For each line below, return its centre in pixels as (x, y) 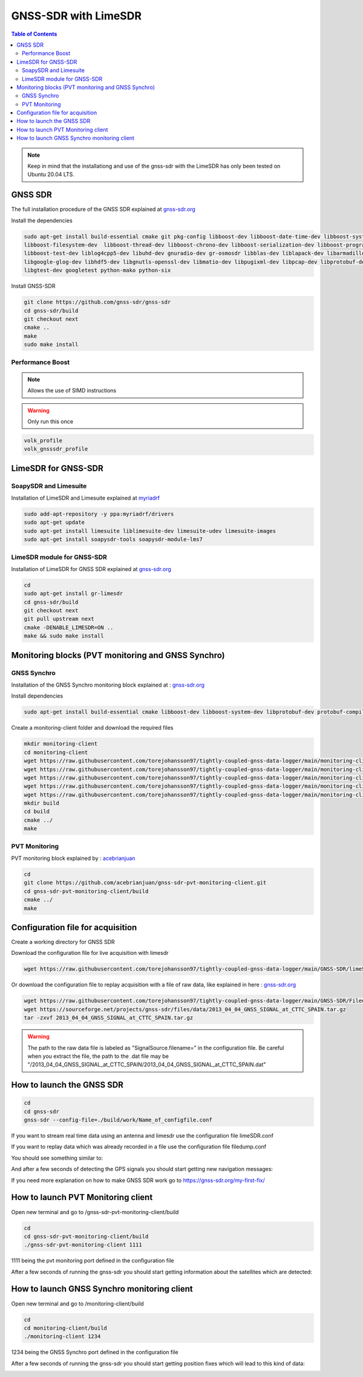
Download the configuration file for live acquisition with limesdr (90, 953)
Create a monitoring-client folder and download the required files (92, 728)
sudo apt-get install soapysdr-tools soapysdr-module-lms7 (113, 540)
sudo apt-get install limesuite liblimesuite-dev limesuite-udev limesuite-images (150, 531)
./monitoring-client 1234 (62, 1336)
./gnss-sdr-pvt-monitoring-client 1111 (83, 1245)
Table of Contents (34, 34)
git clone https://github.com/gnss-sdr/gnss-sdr (97, 302)
